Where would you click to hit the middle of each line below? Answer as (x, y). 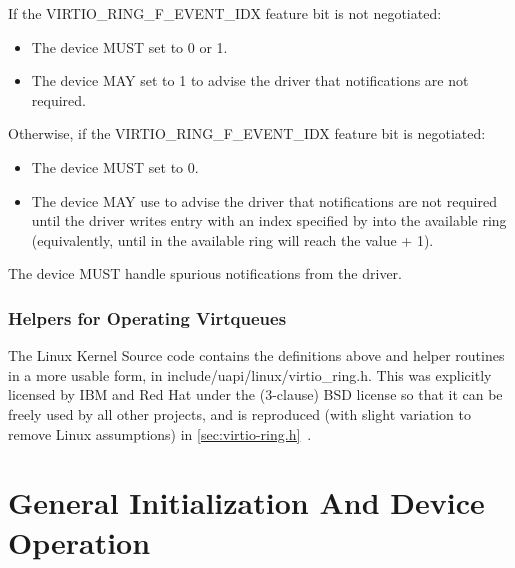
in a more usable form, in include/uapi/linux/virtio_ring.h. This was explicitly (250, 374)
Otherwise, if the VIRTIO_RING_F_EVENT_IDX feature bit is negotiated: (247, 133)
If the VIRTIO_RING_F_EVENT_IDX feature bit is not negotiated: (225, 13)
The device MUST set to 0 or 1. (129, 46)
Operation (79, 541)
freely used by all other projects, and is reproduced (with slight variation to (239, 413)
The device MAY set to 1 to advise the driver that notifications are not (250, 80)
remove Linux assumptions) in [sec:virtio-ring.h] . (160, 433)
